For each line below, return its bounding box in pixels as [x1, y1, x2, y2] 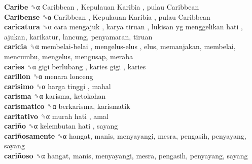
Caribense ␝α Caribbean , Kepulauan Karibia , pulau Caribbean [4, 11, 210, 22]
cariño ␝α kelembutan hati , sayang [4, 120, 118, 131]
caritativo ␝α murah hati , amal [4, 110, 109, 121]
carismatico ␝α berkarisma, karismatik [4, 100, 130, 111]
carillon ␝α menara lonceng [4, 71, 93, 81]
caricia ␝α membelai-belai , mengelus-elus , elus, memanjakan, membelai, [4, 41, 236, 52]
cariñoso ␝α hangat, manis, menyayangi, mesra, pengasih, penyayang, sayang [4, 150, 248, 160]
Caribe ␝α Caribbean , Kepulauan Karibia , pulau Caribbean [4, 2, 199, 12]
